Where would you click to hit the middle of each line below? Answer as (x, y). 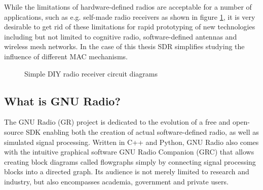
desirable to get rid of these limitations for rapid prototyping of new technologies (130, 27)
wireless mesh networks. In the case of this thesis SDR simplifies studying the (124, 46)
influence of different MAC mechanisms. (66, 56)
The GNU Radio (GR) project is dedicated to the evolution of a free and (117, 122)
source (14, 131)
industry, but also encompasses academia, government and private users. (116, 181)
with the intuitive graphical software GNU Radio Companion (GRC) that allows (129, 152)
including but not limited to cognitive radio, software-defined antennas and (121, 36)
